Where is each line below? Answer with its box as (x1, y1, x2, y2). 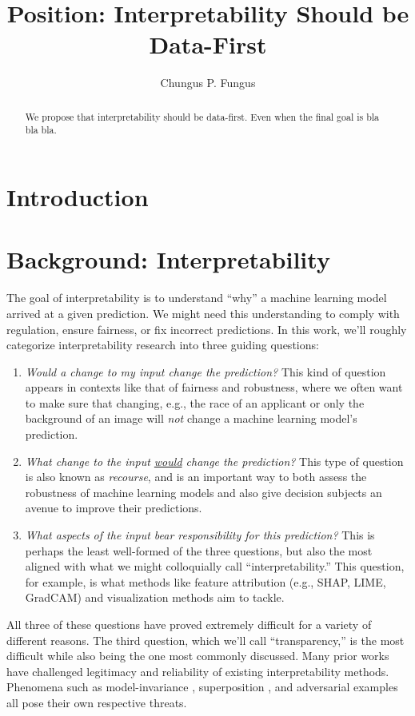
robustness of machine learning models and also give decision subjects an (25, 483, 382, 500)
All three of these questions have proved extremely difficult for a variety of (6, 616, 372, 633)
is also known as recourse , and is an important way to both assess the (25, 468, 367, 485)
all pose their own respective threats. (6, 694, 187, 710)
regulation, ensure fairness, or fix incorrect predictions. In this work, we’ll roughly (6, 320, 407, 337)
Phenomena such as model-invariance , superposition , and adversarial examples (6, 678, 398, 695)
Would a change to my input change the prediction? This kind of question (25, 363, 386, 380)
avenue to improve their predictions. (25, 499, 202, 516)
